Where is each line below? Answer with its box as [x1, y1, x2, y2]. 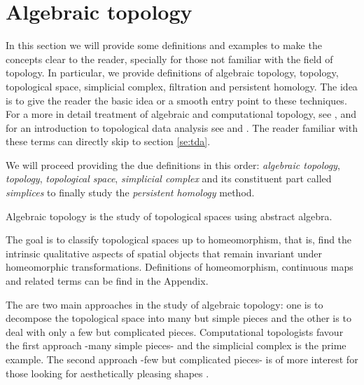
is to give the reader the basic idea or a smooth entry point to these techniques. [6, 93, 347, 107]
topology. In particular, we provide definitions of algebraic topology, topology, [6, 65, 339, 80]
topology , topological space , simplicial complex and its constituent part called [6, 171, 332, 186]
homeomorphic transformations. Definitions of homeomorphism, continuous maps [6, 259, 353, 274]
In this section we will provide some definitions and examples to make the [6, 38, 322, 53]
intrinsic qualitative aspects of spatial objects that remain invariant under [6, 245, 323, 260]
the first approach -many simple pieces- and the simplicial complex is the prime [6, 338, 346, 353]
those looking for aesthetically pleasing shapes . [6, 365, 209, 380]
